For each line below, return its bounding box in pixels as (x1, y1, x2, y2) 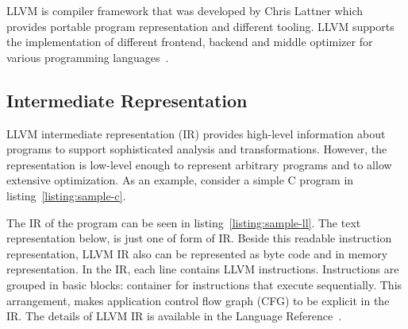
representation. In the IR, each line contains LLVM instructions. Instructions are (6, 261, 399, 277)
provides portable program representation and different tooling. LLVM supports (6, 17, 395, 34)
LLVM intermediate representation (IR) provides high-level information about (6, 125, 386, 141)
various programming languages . (6, 48, 169, 65)
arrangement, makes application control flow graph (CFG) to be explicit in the (6, 292, 390, 308)
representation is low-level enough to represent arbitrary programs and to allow (6, 156, 392, 172)
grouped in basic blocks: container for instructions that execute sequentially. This (6, 276, 402, 292)
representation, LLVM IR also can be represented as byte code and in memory (6, 245, 388, 261)
